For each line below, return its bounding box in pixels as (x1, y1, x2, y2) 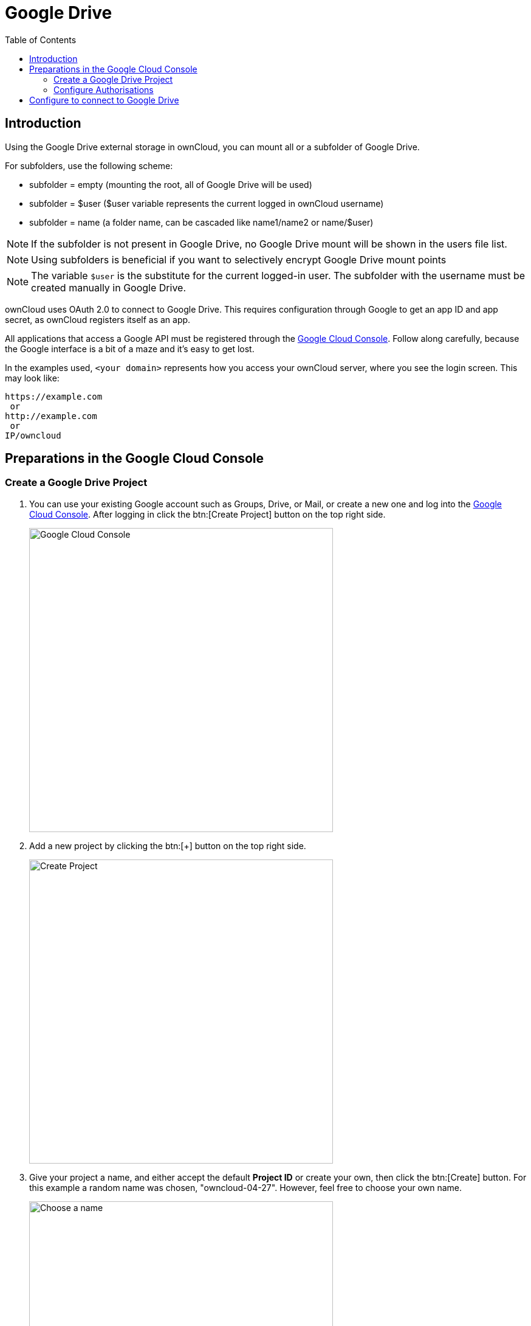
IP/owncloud (5, 430, 61, 440)
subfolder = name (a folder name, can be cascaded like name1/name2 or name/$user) (29, 217, 374, 227)
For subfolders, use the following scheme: (5, 160, 173, 171)
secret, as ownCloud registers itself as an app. (5, 314, 191, 325)
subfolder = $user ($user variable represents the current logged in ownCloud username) (29, 198, 384, 209)
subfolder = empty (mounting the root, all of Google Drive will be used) (29, 179, 312, 190)
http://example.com (5, 411, 97, 421)
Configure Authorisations (53, 84, 154, 95)
